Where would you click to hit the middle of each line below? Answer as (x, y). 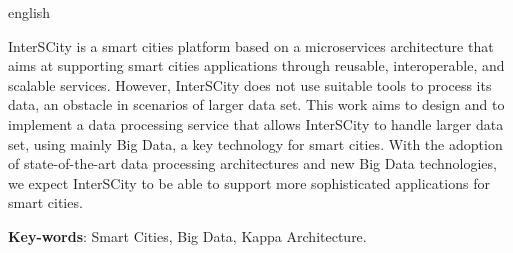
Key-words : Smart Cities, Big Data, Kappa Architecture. (187, 235)
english (29, 12)
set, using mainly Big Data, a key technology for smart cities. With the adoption (255, 143)
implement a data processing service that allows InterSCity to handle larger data (256, 123)
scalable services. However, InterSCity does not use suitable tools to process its (250, 84)
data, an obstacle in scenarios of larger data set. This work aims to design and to (256, 104)
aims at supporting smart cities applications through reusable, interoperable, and (256, 65)
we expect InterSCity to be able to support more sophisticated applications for (249, 182)
